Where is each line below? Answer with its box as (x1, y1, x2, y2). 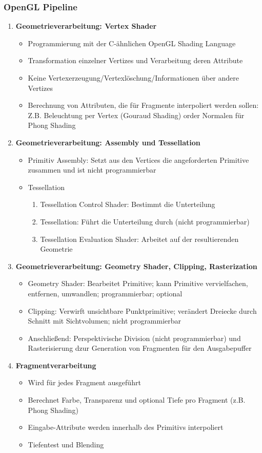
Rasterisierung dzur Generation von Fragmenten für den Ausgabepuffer (28, 343, 252, 353)
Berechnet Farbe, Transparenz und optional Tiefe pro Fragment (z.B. (28, 394, 246, 405)
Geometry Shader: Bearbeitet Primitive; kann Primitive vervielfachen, (28, 278, 248, 289)
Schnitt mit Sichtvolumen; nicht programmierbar (28, 315, 182, 326)
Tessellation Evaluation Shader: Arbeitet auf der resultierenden (40, 233, 239, 244)
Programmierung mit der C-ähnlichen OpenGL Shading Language (28, 37, 236, 48)
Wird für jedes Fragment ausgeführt (28, 377, 141, 388)
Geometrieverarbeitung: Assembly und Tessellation (15, 137, 200, 147)
